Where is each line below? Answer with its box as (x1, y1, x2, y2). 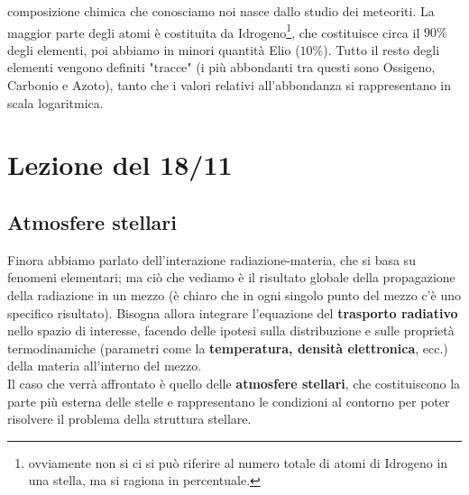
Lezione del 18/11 (7, 146, 233, 183)
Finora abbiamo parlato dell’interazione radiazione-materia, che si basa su (7, 250, 416, 269)
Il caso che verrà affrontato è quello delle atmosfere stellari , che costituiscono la (7, 373, 461, 392)
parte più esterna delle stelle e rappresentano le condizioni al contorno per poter (7, 391, 450, 410)
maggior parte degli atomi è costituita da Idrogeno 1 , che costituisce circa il (7, 20, 420, 41)
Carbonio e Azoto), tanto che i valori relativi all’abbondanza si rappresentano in (7, 76, 451, 95)
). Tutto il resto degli (323, 40, 440, 59)
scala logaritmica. (7, 93, 104, 112)
